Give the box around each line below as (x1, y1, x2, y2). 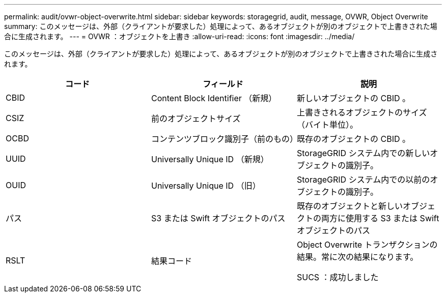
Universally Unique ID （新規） (151, 154, 269, 164)
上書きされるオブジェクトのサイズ (296, 107, 427, 117)
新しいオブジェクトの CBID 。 (296, 93, 410, 103)
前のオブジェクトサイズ (151, 113, 241, 124)
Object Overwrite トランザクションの (296, 240, 438, 250)
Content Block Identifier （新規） (151, 93, 277, 103)
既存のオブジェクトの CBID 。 (296, 134, 410, 144)
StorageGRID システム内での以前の (296, 174, 430, 185)
